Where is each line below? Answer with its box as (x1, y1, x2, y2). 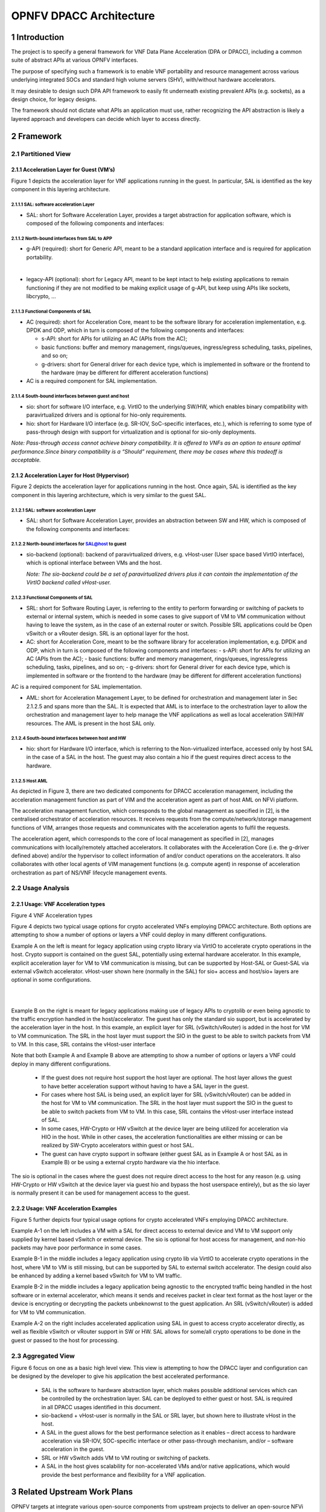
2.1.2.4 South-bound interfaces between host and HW (11, 735, 127, 741)
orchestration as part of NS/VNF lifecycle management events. (11, 868, 167, 876)
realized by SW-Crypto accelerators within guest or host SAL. (41, 1142, 194, 1149)
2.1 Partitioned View (11, 149, 71, 158)
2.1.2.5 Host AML (11, 778, 48, 784)
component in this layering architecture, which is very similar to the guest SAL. (11, 491, 206, 498)
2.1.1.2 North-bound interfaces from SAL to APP (11, 235, 112, 241)
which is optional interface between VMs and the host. (26, 559, 162, 567)
